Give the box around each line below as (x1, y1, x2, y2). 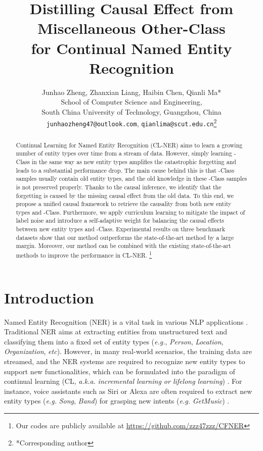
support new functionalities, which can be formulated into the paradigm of (4, 366, 235, 376)
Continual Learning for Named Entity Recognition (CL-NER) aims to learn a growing (16, 140, 243, 149)
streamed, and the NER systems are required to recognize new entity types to (4, 356, 245, 367)
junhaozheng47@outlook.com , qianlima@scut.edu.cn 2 (46, 117, 217, 129)
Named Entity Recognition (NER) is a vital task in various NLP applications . (4, 316, 248, 327)
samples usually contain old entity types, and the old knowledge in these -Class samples (16, 174, 247, 183)
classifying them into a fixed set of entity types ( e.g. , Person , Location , (4, 336, 224, 346)
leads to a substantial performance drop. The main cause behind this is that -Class (16, 166, 235, 174)
